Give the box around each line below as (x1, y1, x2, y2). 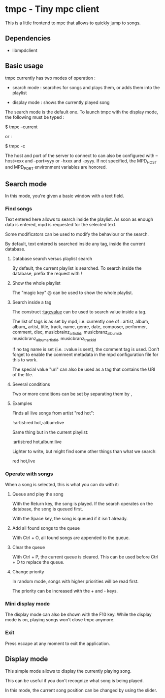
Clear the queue (12, 545, 45, 550)
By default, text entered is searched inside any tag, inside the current (5, 241, 145, 247)
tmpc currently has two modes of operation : (5, 75, 96, 81)
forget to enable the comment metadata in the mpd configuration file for (12, 351, 159, 357)
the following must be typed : (5, 114, 65, 120)
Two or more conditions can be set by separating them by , (12, 391, 132, 397)
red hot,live (12, 458, 35, 464)
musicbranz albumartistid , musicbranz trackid (12, 336, 96, 343)
